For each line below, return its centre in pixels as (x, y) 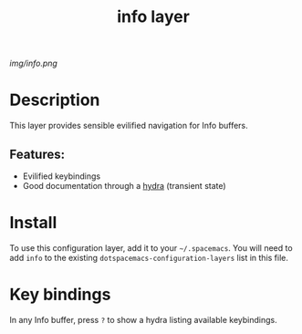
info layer (153, 17)
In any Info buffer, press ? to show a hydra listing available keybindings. (143, 319)
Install (33, 223)
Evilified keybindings (62, 176)
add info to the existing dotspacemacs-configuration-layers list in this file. (149, 257)
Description (55, 100)
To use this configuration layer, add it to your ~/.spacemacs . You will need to (151, 247)
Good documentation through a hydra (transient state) (124, 185)
